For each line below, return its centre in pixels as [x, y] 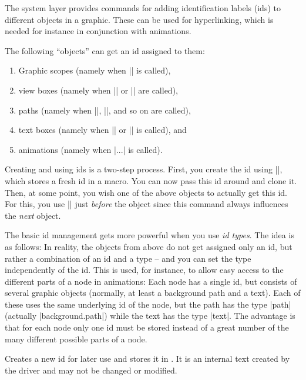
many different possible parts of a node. [76, 339]
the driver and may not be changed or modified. [91, 370]
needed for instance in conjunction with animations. [98, 31]
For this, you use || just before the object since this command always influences [147, 204]
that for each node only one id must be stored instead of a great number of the [147, 327]
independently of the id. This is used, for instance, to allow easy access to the [144, 270]
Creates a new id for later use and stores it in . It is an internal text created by [147, 359]
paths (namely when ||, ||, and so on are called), [105, 110]
